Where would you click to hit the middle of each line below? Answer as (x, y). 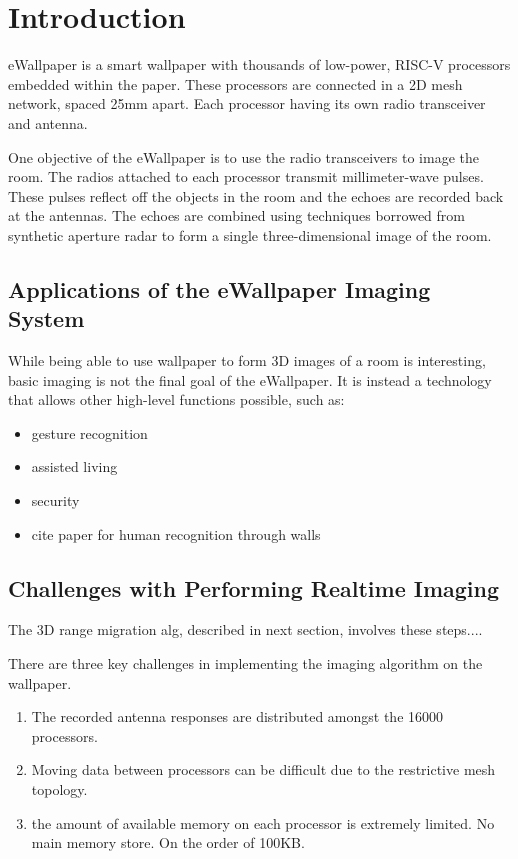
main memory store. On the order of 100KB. (168, 842)
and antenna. (48, 122)
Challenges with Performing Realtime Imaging (254, 587)
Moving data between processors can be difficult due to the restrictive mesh (263, 769)
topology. (59, 788)
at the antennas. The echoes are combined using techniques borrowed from (236, 215)
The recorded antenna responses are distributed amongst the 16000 (237, 716)
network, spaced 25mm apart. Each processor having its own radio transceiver (247, 103)
